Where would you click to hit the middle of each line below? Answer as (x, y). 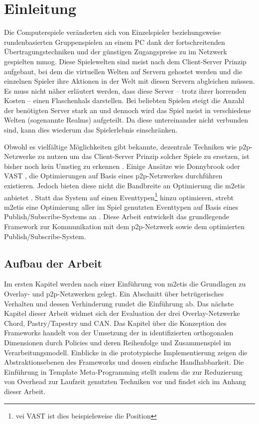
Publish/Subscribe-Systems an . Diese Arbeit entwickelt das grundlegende (117, 216)
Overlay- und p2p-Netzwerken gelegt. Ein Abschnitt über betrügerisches (114, 294)
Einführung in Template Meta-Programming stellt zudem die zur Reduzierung (123, 371)
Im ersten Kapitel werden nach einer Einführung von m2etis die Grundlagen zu (125, 284)
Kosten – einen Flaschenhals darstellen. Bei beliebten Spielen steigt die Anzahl (124, 100)
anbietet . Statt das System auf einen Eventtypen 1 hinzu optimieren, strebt (119, 196)
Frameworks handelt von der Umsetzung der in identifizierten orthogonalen (119, 333)
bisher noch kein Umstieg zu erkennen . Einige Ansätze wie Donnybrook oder (122, 166)
